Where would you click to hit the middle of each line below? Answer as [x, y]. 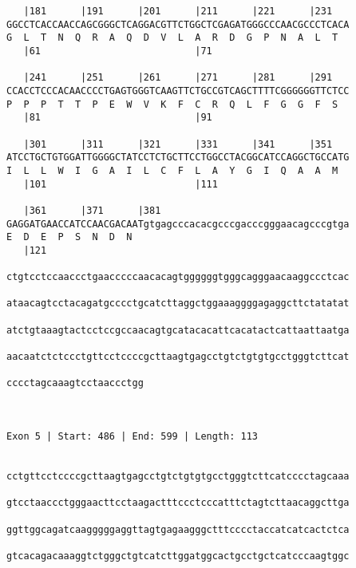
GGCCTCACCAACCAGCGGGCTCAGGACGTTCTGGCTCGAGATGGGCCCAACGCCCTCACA [178, 24]
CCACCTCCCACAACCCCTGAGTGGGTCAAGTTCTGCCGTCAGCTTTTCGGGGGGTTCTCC [178, 91]
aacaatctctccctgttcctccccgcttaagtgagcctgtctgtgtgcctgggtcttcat [178, 357]
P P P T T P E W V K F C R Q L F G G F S [172, 104]
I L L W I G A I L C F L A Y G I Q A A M [172, 170]
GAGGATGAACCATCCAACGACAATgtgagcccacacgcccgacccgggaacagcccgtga [178, 224]
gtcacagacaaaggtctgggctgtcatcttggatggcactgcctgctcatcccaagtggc [178, 556]
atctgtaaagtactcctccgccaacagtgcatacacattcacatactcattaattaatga [178, 330]
